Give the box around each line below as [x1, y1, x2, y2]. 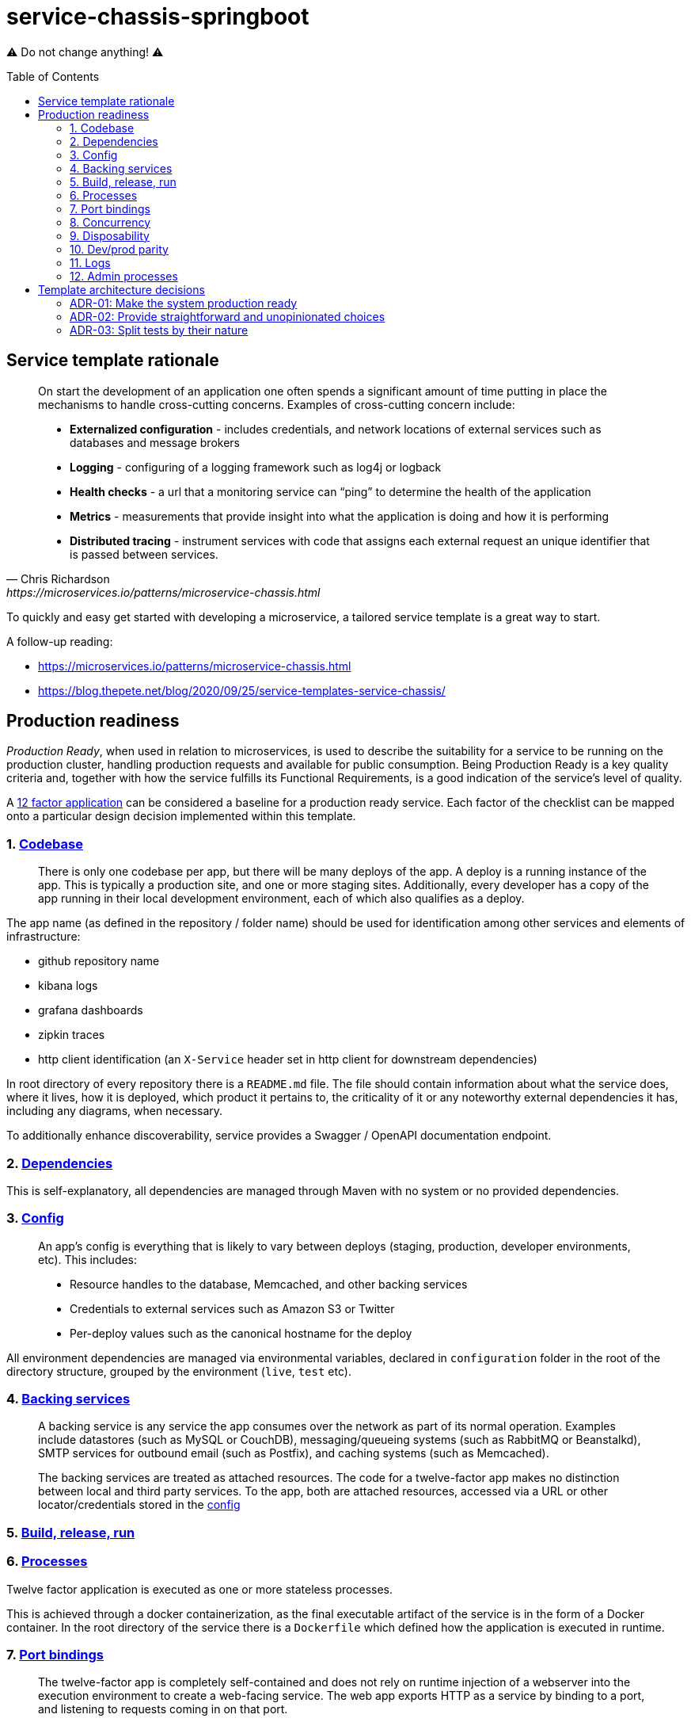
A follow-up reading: [6, 634, 113, 648]
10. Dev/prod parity [70, 242, 169, 256]
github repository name [38, 954, 160, 968]
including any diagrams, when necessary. [6, 1104, 223, 1118]
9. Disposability [70, 228, 150, 242]
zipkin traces [38, 1028, 105, 1042]
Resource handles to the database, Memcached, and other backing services [70, 1277, 468, 1291]
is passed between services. [70, 547, 218, 561]
